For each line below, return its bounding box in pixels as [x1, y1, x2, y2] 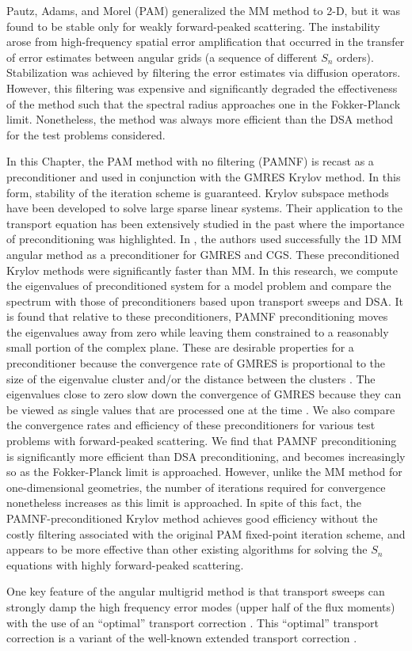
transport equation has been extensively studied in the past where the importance [6, 215, 405, 231]
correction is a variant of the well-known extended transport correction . [6, 630, 357, 646]
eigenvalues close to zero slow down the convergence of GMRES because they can [6, 386, 402, 402]
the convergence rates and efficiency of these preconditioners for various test [6, 417, 376, 433]
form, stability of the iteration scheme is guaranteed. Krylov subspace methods [6, 184, 389, 200]
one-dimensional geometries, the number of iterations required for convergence [6, 478, 386, 495]
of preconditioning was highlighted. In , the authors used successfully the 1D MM [6, 230, 402, 247]
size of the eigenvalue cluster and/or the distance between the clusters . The [6, 370, 376, 386]
